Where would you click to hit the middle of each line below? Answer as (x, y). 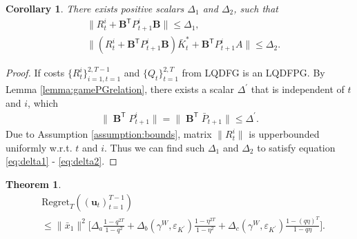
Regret (56, 202)
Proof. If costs (35, 73)
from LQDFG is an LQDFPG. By (253, 73)
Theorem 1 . (33, 184)
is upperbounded (284, 134)
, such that (256, 8)
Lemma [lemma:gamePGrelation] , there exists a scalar (120, 89)
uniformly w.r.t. (39, 147)
